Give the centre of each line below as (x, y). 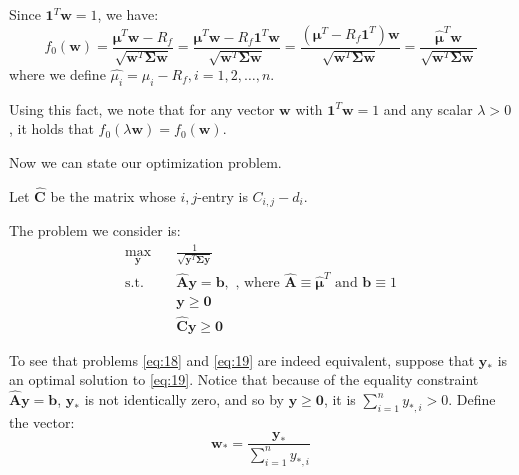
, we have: (128, 14)
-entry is (222, 195)
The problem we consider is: (95, 230)
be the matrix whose (113, 195)
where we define (57, 74)
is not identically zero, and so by (184, 399)
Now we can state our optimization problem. (145, 162)
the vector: (42, 421)
